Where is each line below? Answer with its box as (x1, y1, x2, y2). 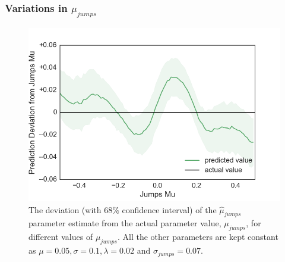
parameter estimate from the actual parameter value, (28, 217, 221, 229)
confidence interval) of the (122, 203, 217, 216)
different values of (28, 230, 93, 243)
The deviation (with (28, 203, 102, 216)
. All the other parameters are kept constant (117, 230, 278, 243)
